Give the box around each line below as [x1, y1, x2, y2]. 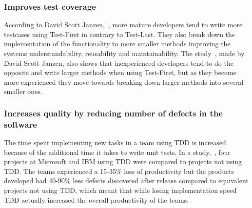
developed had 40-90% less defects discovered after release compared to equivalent [4, 175, 249, 186]
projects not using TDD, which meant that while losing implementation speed [4, 185, 237, 195]
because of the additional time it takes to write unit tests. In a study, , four [4, 147, 231, 157]
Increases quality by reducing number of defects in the [4, 107, 223, 119]
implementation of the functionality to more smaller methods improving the [4, 38, 231, 49]
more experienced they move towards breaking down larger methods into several [4, 76, 244, 87]
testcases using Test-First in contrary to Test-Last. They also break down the [4, 29, 235, 39]
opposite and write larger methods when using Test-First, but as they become [4, 67, 236, 77]
